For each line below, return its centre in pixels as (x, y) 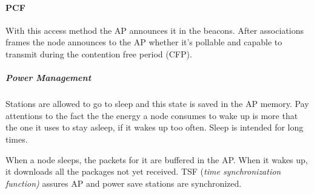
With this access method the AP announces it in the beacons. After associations (155, 30)
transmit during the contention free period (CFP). (99, 53)
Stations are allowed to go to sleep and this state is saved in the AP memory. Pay (157, 104)
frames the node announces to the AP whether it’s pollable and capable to (144, 42)
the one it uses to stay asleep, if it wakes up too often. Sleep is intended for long (155, 127)
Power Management (48, 78)
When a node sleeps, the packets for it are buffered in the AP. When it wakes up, (157, 159)
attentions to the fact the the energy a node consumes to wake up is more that (152, 115)
